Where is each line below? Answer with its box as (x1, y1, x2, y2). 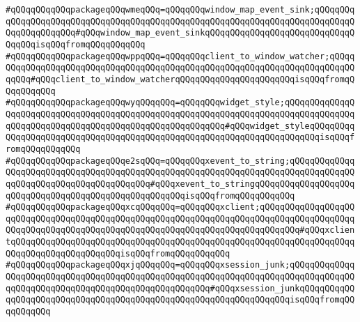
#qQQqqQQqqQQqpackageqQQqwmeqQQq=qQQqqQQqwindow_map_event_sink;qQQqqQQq (6, 5, 355, 15)
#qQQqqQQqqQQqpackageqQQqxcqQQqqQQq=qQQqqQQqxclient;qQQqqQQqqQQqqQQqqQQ (6, 202, 355, 213)
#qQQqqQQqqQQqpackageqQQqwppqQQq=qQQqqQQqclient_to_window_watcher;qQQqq (6, 51, 355, 61)
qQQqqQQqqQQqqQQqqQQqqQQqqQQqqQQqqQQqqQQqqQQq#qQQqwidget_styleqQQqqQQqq (6, 121, 355, 131)
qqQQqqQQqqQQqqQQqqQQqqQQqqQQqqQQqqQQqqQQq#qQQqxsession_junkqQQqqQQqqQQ (6, 283, 355, 293)
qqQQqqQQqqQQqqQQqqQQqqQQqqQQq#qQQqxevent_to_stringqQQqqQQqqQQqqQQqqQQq (6, 178, 355, 189)
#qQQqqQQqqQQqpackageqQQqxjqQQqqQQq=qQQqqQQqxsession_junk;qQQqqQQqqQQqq (6, 260, 355, 270)
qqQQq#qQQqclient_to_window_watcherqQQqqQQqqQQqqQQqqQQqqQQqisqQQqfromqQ (6, 74, 355, 84)
